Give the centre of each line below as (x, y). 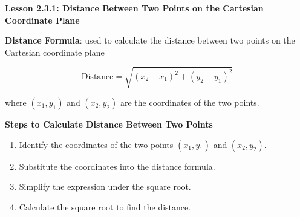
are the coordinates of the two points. (190, 102)
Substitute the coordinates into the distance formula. (117, 166)
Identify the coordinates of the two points (96, 144)
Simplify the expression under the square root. (105, 186)
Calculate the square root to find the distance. (105, 206)
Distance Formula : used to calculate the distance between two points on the (150, 40)
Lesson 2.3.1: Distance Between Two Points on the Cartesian (134, 8)
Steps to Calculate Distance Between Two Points (109, 124)
